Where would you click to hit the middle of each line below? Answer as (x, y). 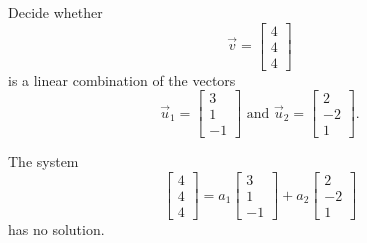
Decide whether (55, 12)
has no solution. (56, 229)
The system (43, 161)
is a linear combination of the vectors (122, 79)
